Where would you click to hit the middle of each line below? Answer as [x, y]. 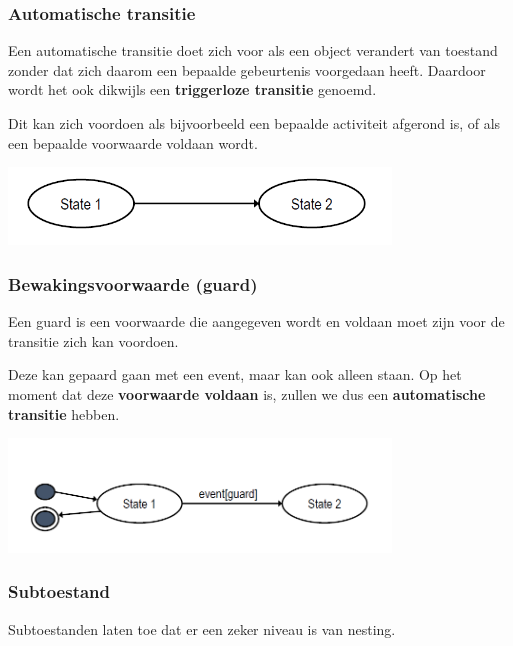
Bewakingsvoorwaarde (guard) [133, 283]
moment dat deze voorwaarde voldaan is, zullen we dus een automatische [247, 394]
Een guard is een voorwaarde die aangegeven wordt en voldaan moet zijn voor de [256, 321]
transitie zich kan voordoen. [93, 340]
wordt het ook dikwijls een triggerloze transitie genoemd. [192, 89]
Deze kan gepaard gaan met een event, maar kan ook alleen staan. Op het [235, 374]
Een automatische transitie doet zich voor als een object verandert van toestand [253, 50]
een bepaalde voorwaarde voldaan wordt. [133, 142]
